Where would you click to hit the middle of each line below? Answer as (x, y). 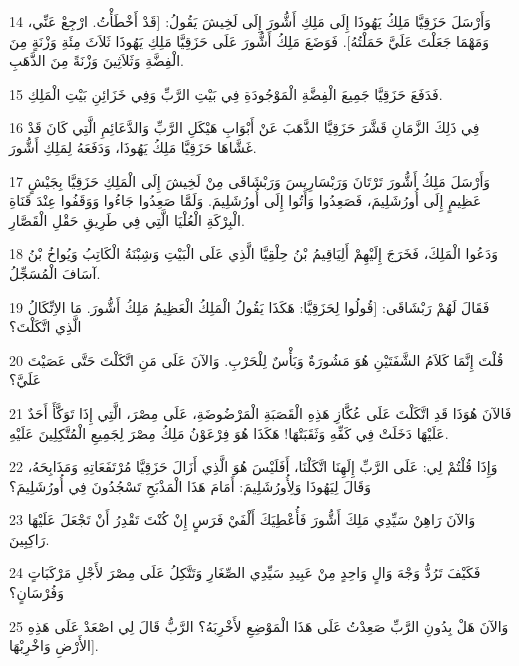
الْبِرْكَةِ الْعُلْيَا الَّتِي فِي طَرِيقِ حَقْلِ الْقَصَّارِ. (127, 219)
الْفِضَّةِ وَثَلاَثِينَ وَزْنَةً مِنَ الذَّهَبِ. (96, 60)
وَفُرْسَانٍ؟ (36, 592)
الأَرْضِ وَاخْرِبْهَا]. (54, 645)
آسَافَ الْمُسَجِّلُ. (55, 272)
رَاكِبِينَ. (29, 538)
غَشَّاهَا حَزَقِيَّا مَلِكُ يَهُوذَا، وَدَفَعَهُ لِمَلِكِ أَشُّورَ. (133, 146)
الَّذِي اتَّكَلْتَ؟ (45, 326)
